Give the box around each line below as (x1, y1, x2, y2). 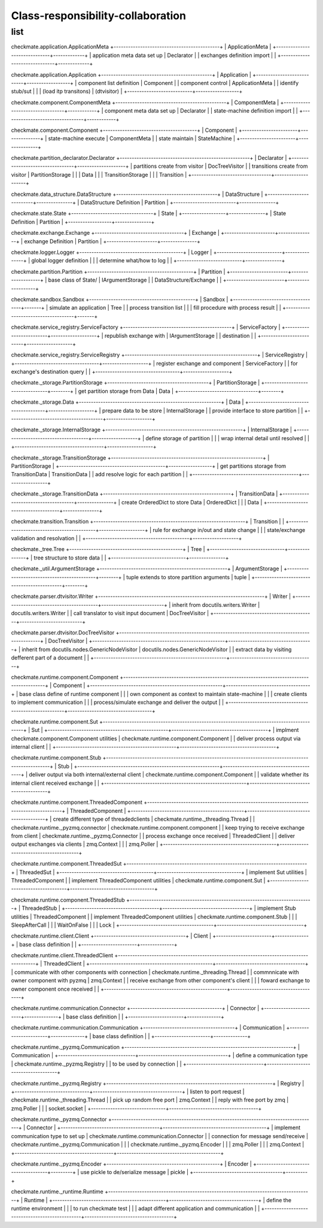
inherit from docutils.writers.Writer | (172, 601, 260, 608)
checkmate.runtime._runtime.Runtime (11, 1188, 104, 1195)
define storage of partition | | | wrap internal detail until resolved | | (145, 434, 310, 441)
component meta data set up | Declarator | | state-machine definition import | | (104, 107, 298, 114)
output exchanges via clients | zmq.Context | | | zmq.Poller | (11, 840, 159, 848)
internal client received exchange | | (11, 779, 100, 787)
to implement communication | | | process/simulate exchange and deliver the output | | (11, 698, 224, 706)
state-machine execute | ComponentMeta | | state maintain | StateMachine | (48, 135, 236, 142)
